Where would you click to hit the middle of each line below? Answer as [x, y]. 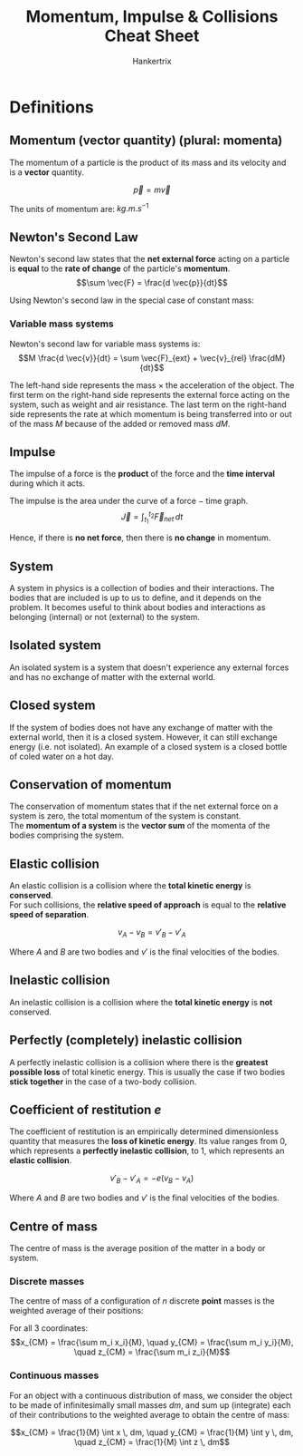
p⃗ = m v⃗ [152, 189]
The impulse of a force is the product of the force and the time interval [142, 474]
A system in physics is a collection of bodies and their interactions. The [142, 587]
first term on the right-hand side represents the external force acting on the [150, 394]
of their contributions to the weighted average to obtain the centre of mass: [150, 1414]
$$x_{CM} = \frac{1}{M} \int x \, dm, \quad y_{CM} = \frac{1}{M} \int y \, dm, [152, 1432]
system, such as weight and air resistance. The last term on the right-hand [148, 404]
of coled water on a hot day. [62, 756]
